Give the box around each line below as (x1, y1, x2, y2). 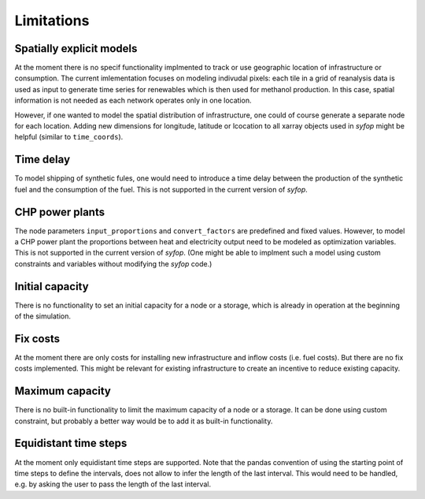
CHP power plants (14, 205, 105, 218)
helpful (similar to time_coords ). (14, 132, 124, 142)
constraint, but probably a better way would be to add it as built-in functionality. (14, 416, 273, 426)
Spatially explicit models (14, 42, 138, 55)
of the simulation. (14, 311, 71, 321)
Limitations (14, 12, 90, 29)
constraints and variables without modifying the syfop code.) (14, 259, 213, 268)
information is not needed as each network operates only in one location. (14, 95, 252, 106)
